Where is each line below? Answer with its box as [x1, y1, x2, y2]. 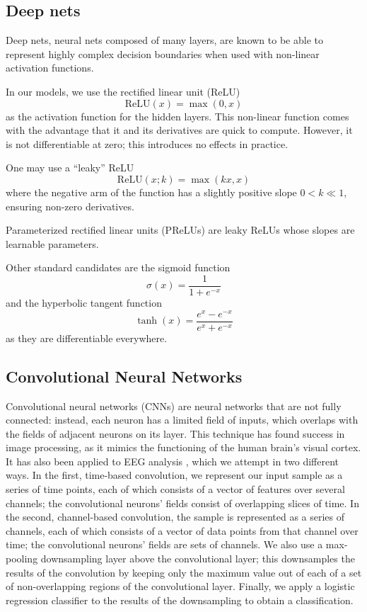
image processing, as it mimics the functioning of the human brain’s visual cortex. [6, 440, 361, 455]
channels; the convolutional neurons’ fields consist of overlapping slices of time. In [6, 495, 359, 510]
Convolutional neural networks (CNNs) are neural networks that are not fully [6, 398, 342, 413]
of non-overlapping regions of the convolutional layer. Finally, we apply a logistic [6, 579, 355, 594]
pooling [6, 551, 38, 566]
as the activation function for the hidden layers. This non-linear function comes [6, 108, 349, 123]
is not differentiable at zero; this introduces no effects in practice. [6, 136, 289, 151]
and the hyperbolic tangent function [6, 295, 162, 310]
